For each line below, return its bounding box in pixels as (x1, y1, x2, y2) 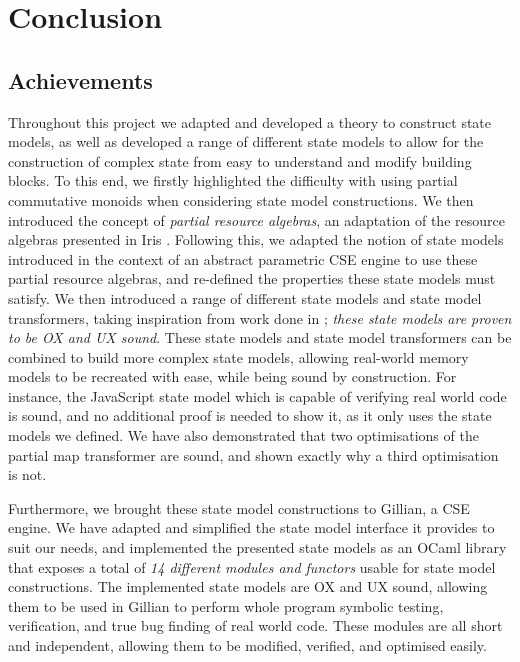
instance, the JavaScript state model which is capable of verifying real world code (8, 385, 507, 406)
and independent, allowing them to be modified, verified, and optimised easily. (8, 635, 487, 656)
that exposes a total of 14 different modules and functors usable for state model (8, 556, 496, 577)
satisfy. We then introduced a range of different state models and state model (8, 287, 482, 308)
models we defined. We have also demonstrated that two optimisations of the (8, 425, 479, 446)
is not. (8, 464, 47, 485)
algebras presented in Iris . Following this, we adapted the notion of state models (8, 229, 504, 250)
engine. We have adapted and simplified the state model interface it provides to (8, 517, 495, 538)
